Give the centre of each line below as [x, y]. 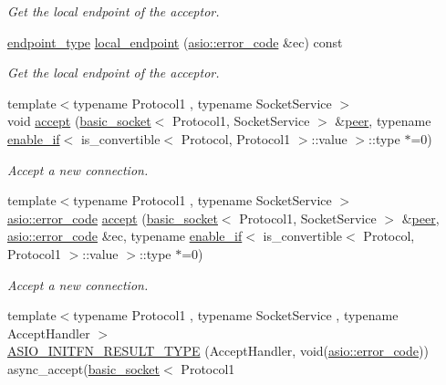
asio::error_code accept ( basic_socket [113, 218]
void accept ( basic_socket [79, 121]
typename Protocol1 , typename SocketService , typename [236, 315]
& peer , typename [383, 121]
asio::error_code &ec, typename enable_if [125, 236]
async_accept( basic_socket [84, 368]
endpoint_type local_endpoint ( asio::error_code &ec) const [175, 42]
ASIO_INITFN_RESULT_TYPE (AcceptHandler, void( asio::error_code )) [218, 351]
